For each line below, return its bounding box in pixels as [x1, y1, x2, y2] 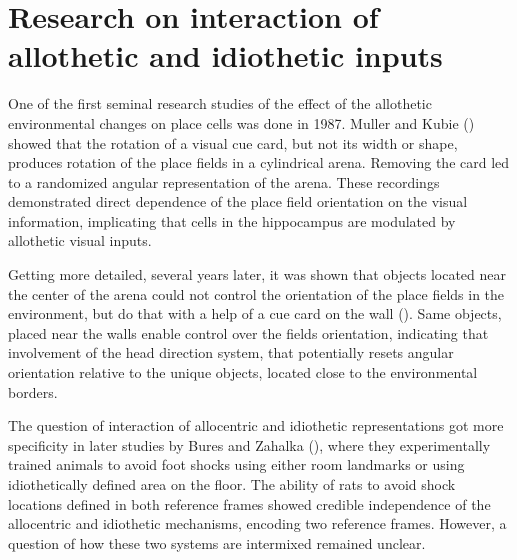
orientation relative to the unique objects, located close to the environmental [8, 362, 478, 383]
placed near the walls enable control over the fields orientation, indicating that [8, 322, 489, 343]
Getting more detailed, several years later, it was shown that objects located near [8, 264, 507, 285]
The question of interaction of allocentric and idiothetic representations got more [8, 415, 504, 436]
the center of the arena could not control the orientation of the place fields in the [8, 283, 505, 304]
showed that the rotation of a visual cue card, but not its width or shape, [8, 132, 458, 153]
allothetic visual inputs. [8, 230, 152, 251]
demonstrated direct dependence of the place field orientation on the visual [8, 191, 468, 212]
